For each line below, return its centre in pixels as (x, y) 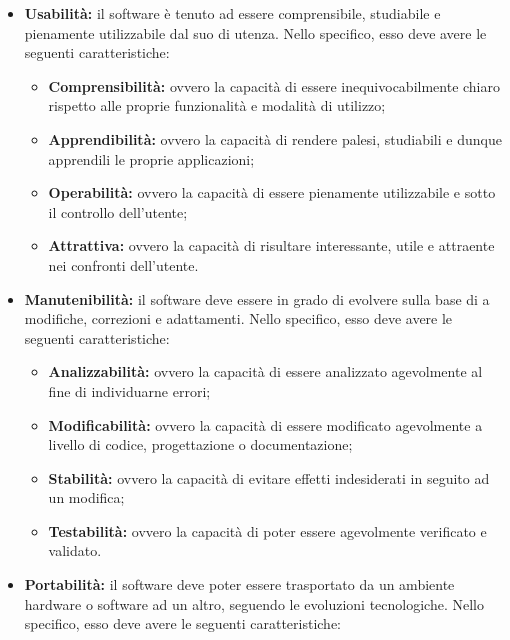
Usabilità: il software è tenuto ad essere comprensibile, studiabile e (232, 13)
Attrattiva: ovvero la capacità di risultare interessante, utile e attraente (271, 245)
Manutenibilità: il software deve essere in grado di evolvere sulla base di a (257, 298)
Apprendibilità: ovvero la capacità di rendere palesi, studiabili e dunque (275, 138)
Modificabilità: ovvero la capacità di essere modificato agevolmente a (265, 424)
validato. (75, 550)
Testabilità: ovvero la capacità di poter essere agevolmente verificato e (267, 530)
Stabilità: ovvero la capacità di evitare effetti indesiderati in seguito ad (269, 477)
